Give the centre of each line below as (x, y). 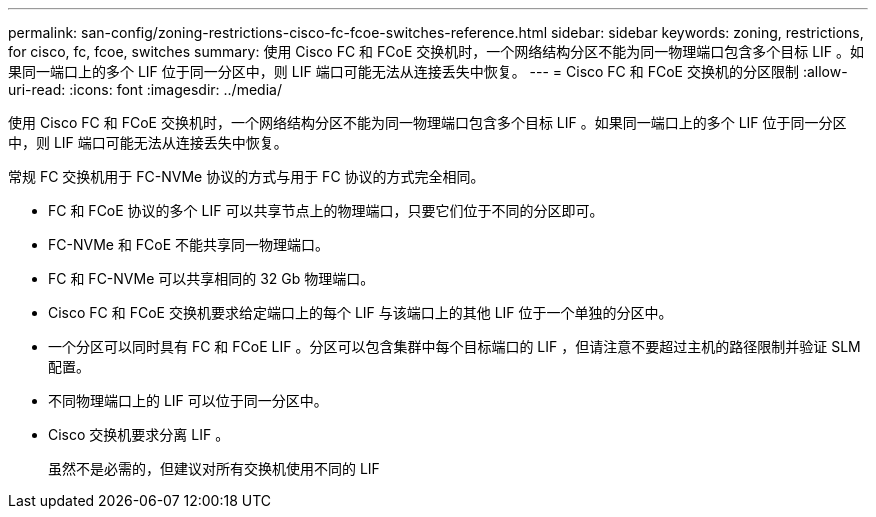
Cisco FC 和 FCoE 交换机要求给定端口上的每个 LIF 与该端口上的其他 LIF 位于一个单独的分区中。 (360, 312)
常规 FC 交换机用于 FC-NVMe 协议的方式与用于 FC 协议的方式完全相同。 (246, 176)
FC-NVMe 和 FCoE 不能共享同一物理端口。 (189, 244)
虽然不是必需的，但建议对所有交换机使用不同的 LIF (214, 468)
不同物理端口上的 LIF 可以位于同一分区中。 (188, 400)
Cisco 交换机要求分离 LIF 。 (139, 434)
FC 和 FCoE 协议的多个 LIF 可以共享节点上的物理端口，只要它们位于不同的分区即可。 (326, 210)
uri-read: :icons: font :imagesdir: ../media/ (145, 89)
